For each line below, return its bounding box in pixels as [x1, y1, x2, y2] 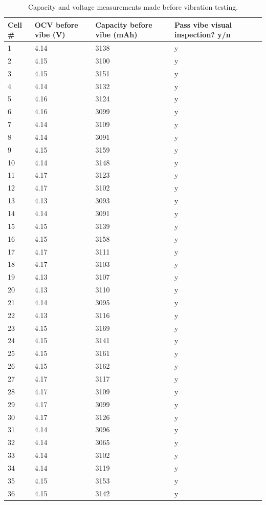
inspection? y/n [174, 29, 231, 40]
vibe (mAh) [95, 29, 138, 40]
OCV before [34, 19, 78, 30]
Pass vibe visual [174, 19, 232, 30]
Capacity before [95, 19, 152, 30]
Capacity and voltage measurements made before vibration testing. [28, 2, 238, 12]
